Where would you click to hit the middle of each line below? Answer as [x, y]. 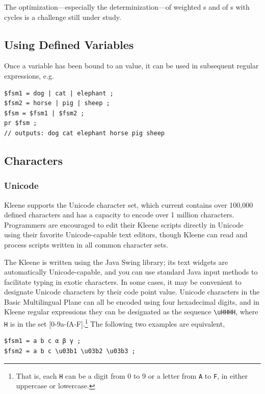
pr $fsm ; [21, 123]
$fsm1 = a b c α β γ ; [43, 341]
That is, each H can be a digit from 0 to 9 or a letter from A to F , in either [132, 375]
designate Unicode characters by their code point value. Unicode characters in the [132, 292]
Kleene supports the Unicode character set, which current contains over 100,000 [129, 204]
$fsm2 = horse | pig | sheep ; [57, 103]
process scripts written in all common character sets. [86, 244]
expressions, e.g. [29, 75]
